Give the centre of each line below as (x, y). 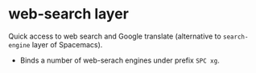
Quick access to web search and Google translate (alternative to (115, 36)
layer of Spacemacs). (67, 44)
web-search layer (68, 14)
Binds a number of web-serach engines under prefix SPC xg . (120, 60)
